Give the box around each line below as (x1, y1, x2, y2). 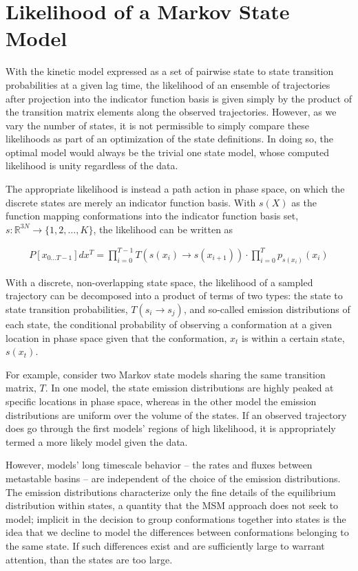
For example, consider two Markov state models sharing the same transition (6, 367, 326, 381)
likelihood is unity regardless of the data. (6, 158, 178, 173)
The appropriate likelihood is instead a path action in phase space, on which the (6, 182, 345, 196)
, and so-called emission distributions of (183, 302, 350, 316)
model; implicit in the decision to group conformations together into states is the (6, 511, 346, 526)
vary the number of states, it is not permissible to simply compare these (6, 118, 309, 132)
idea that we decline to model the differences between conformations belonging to (6, 525, 349, 539)
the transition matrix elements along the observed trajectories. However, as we (6, 105, 337, 119)
